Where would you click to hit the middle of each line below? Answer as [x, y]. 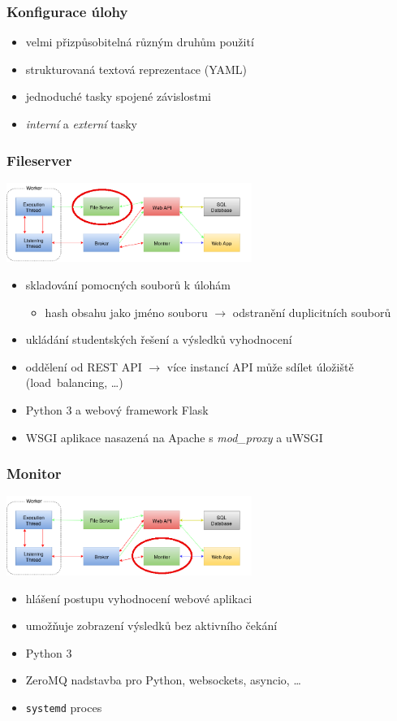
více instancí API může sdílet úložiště [260, 366]
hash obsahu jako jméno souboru [126, 312]
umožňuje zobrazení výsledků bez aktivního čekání [151, 625]
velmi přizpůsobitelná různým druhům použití [140, 42]
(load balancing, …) [74, 382]
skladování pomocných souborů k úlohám [128, 284]
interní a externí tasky [81, 124]
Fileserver [39, 160]
